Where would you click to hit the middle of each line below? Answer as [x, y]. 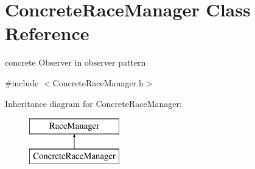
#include [22, 82]
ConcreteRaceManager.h [98, 82]
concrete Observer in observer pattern [75, 62]
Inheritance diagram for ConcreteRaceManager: [93, 103]
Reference [47, 33]
